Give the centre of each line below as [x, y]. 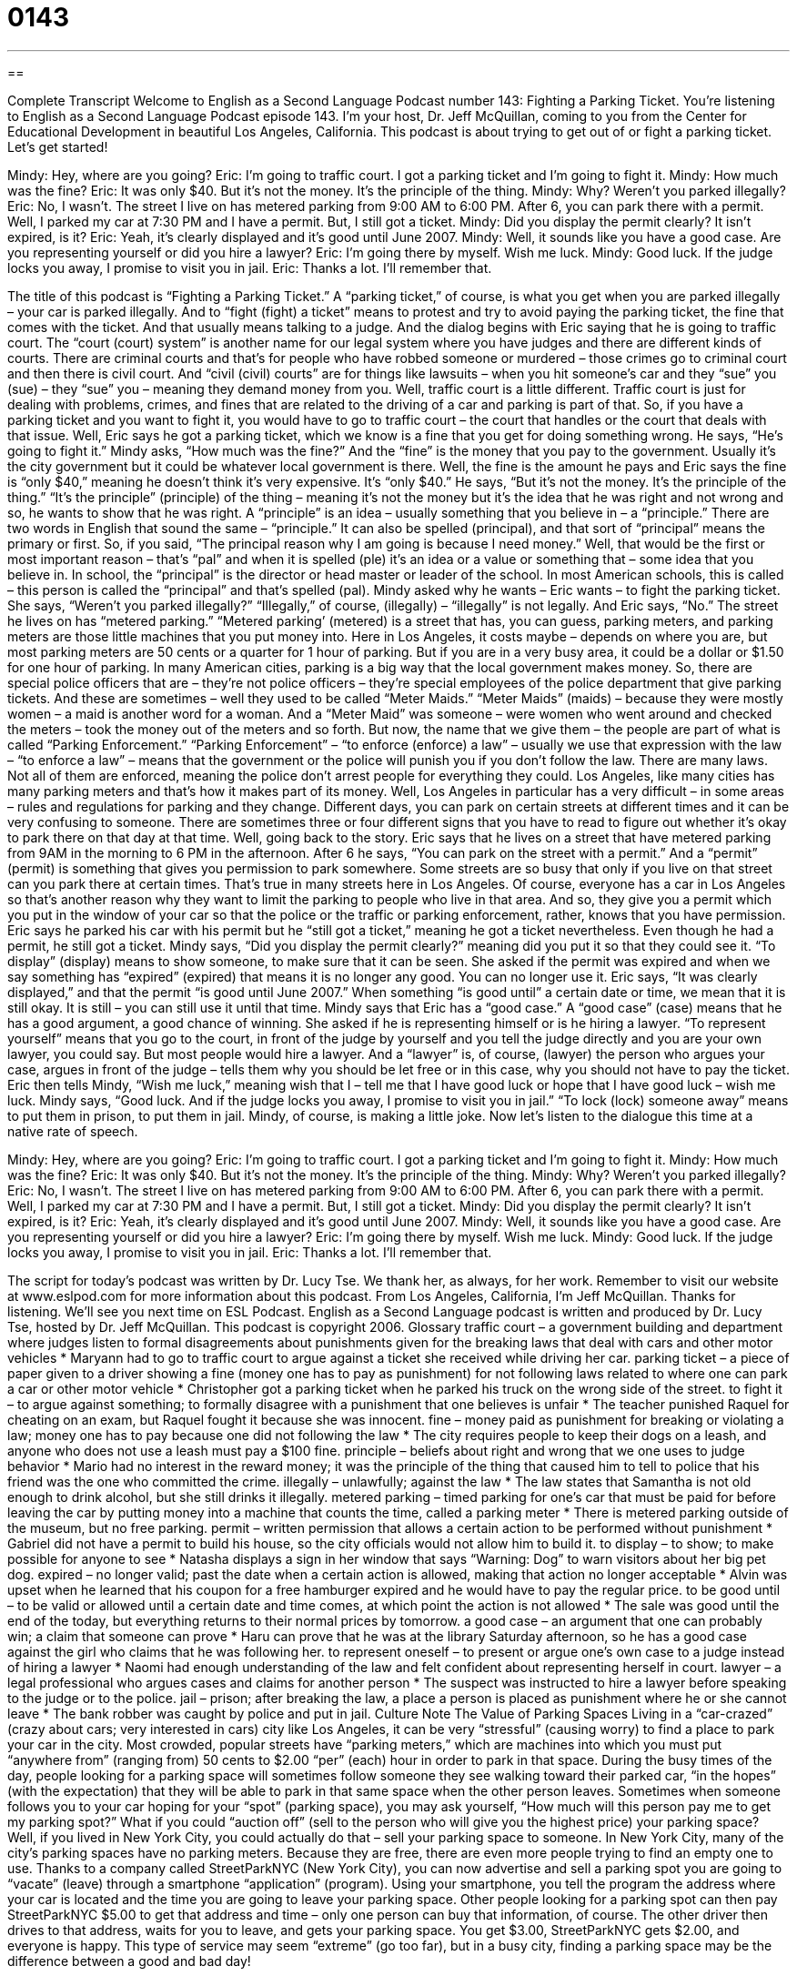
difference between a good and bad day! [129, 1961]
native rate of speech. [73, 1131]
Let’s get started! [58, 146]
